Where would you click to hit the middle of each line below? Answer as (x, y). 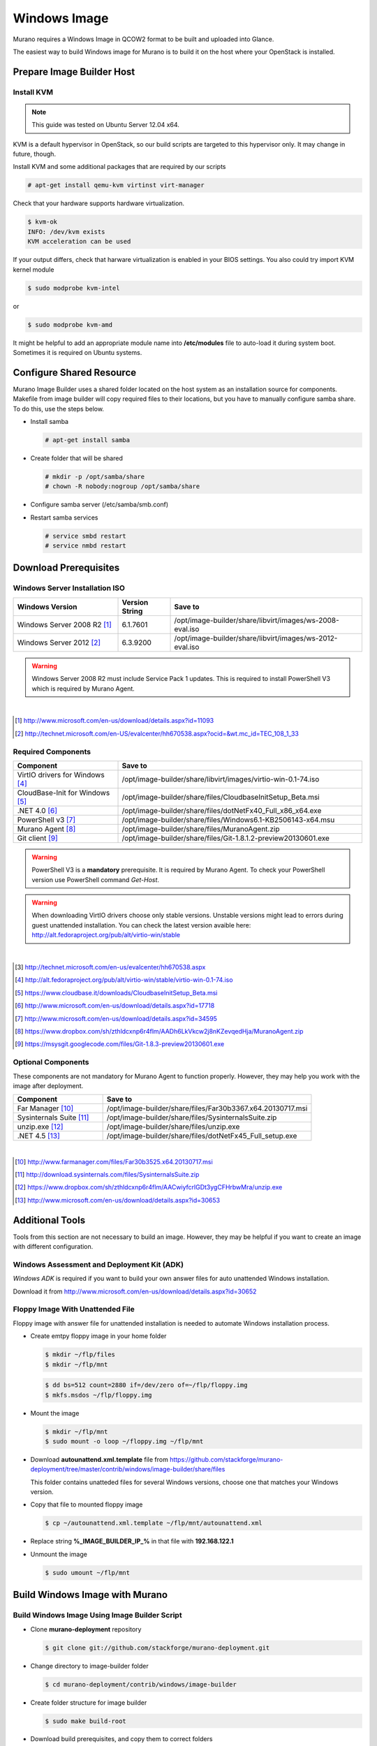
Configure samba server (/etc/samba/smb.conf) (99, 505)
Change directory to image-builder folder (90, 1666)
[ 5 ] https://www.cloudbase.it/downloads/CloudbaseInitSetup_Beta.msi (116, 992)
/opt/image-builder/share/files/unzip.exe (173, 1127)
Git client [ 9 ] (38, 838)
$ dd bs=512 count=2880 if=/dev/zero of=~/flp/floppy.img (146, 1385)
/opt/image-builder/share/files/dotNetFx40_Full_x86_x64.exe (222, 810)
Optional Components (51, 1062)
